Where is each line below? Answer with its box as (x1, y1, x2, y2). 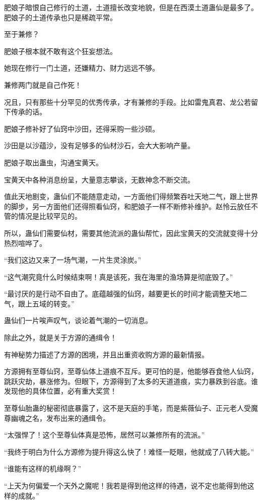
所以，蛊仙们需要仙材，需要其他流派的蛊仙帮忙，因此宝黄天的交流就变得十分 (4, 227, 258, 238)
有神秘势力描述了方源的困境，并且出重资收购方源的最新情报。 (4, 349, 209, 359)
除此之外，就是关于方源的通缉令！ (4, 332, 117, 343)
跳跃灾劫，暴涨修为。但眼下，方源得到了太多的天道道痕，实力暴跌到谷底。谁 (4, 375, 258, 386)
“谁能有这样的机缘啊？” (4, 463, 82, 474)
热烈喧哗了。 (4, 237, 46, 248)
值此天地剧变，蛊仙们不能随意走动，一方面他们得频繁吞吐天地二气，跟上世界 (4, 191, 258, 202)
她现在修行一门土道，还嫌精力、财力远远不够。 (4, 62, 159, 73)
